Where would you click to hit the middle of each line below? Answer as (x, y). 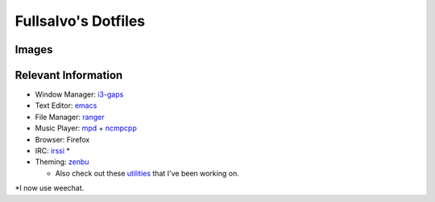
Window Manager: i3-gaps (79, 95)
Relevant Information (69, 75)
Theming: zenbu (62, 162)
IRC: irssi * (52, 151)
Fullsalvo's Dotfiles (80, 21)
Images (34, 49)
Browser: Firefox (62, 139)
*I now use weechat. (50, 188)
